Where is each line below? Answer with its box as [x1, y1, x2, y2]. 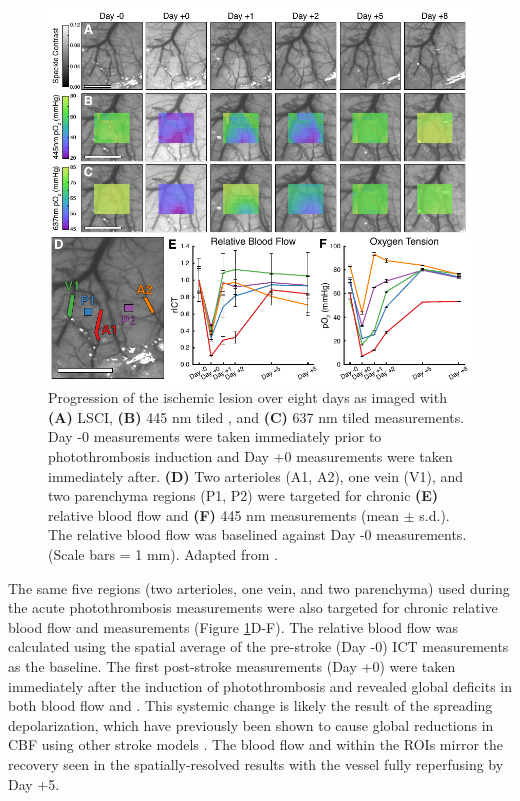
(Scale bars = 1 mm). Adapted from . [48, 544, 278, 565]
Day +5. [8, 773, 60, 794]
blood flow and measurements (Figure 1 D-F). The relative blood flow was [8, 616, 459, 637]
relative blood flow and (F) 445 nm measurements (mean [48, 504, 400, 525]
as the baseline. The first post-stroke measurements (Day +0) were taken [8, 656, 456, 676]
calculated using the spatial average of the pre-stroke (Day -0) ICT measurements [8, 636, 509, 657]
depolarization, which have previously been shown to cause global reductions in [8, 714, 494, 735]
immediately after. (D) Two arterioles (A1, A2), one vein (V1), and [48, 465, 464, 486]
